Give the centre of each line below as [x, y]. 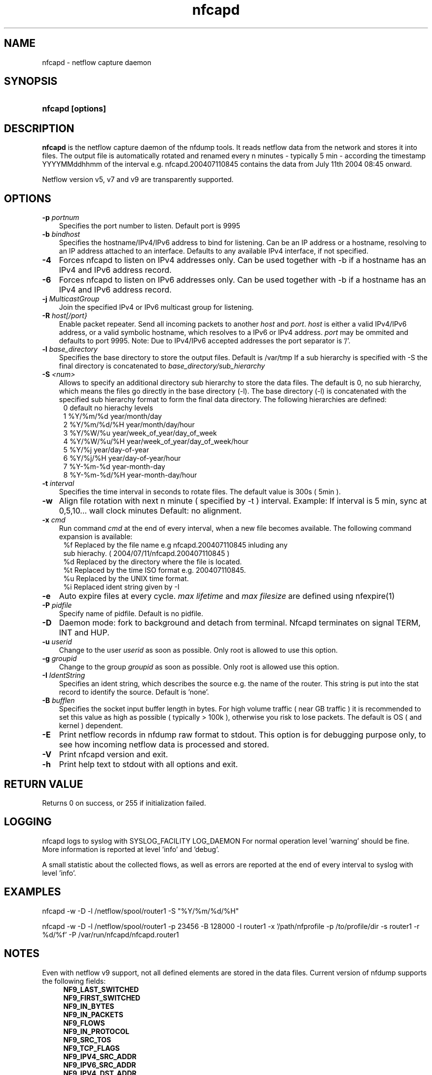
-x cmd [54, 520]
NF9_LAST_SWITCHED [101, 989]
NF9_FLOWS [84, 1023]
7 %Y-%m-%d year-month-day [114, 467]
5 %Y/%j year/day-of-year [106, 450]
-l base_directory [70, 349]
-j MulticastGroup [71, 299]
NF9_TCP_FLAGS [91, 1048]
